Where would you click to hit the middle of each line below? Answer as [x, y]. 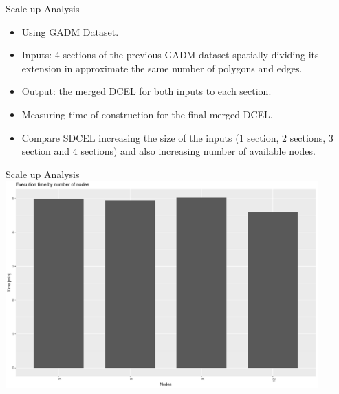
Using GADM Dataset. [70, 31]
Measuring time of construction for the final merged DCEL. [147, 114]
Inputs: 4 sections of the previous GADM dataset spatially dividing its [170, 55]
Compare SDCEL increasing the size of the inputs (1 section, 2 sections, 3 [177, 137]
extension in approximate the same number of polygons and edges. [162, 68]
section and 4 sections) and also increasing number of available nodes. [168, 151]
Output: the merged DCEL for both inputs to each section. [146, 91]
